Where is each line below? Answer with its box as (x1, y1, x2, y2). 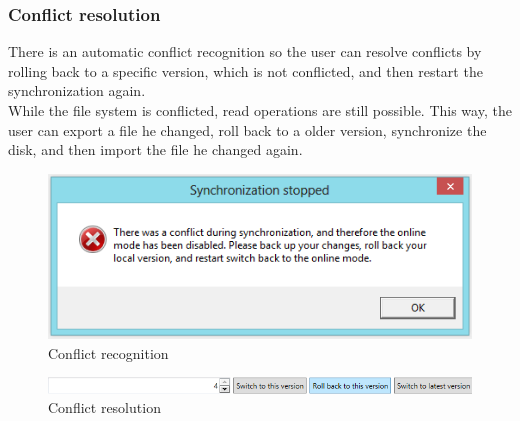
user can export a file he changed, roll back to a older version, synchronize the (8, 119, 487, 140)
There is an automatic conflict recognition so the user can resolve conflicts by (8, 41, 482, 62)
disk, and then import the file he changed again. (8, 139, 303, 160)
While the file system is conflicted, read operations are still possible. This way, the (8, 100, 512, 120)
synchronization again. (8, 80, 146, 101)
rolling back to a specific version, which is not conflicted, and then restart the (8, 60, 483, 81)
